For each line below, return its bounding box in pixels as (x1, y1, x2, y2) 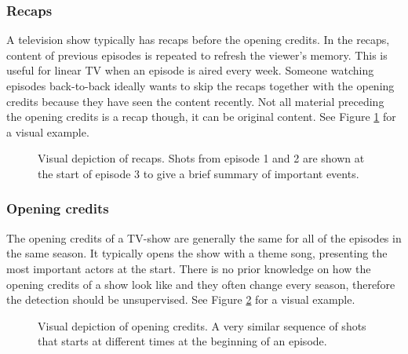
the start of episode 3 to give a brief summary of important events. (38, 165, 359, 181)
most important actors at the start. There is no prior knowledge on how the (6, 260, 371, 276)
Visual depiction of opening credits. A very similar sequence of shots (38, 317, 366, 334)
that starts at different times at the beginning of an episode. (38, 333, 327, 349)
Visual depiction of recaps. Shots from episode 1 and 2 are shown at (38, 150, 365, 166)
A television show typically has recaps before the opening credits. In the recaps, (6, 31, 390, 48)
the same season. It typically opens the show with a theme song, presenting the (6, 245, 388, 261)
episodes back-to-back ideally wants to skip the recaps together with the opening (6, 78, 395, 93)
